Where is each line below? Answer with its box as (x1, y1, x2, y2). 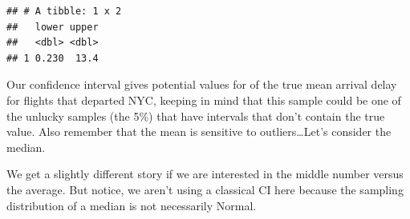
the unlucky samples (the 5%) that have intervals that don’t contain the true (6, 107, 385, 124)
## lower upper (6, 21, 99, 33)
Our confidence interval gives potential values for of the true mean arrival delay (6, 76, 397, 93)
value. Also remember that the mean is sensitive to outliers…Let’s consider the (6, 123, 392, 140)
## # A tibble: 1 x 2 (6, 6, 122, 17)
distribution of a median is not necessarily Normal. (6, 197, 257, 213)
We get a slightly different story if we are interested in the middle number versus (6, 165, 404, 182)
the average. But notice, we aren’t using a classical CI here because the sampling (6, 181, 404, 197)
